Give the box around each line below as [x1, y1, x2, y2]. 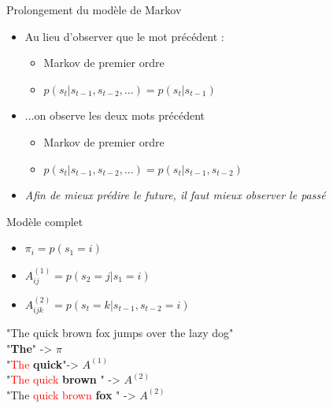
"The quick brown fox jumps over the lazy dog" [6, 325, 234, 341]
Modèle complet [6, 213, 83, 229]
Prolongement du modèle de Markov [6, 2, 182, 17]
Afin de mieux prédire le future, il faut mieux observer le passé [24, 187, 326, 203]
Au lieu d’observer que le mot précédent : [24, 28, 224, 44]
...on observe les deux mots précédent [24, 107, 205, 124]
